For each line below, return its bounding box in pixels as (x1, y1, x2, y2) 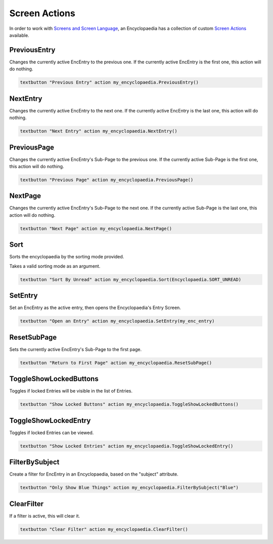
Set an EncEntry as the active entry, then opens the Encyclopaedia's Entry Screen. (9, 304, 181, 311)
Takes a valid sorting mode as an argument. (9, 263, 101, 269)
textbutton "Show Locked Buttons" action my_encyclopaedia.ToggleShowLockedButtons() (20, 402, 239, 407)
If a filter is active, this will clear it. (9, 513, 80, 519)
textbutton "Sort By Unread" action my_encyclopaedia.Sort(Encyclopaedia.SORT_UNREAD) (20, 277, 242, 282)
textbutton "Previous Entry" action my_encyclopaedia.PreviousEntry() (20, 80, 199, 86)
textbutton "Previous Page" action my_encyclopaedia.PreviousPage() (20, 177, 194, 182)
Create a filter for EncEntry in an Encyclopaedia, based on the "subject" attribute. (9, 471, 179, 477)
